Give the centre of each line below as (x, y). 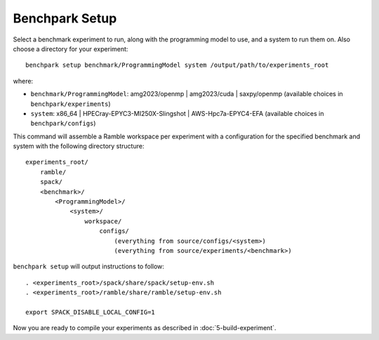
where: (23, 81)
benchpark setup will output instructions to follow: (89, 266)
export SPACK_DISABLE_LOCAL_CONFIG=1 (91, 312)
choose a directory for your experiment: (71, 48)
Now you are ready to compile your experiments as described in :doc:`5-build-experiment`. (145, 328)
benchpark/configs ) (63, 124)
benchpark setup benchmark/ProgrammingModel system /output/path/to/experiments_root (177, 65)
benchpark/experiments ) (71, 104)
